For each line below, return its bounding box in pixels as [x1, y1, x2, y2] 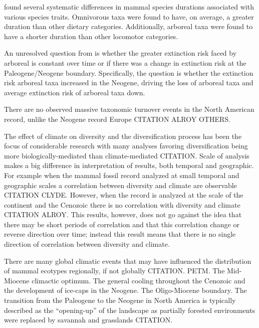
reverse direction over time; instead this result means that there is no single [4, 229, 236, 239]
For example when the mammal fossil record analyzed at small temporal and [4, 170, 239, 180]
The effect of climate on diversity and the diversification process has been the [4, 130, 242, 141]
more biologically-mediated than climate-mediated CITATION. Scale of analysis [4, 150, 249, 160]
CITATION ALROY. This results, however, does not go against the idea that [4, 209, 242, 220]
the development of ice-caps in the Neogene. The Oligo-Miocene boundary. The [4, 285, 247, 295]
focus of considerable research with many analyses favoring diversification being [4, 140, 248, 151]
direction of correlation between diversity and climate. [4, 239, 170, 249]
